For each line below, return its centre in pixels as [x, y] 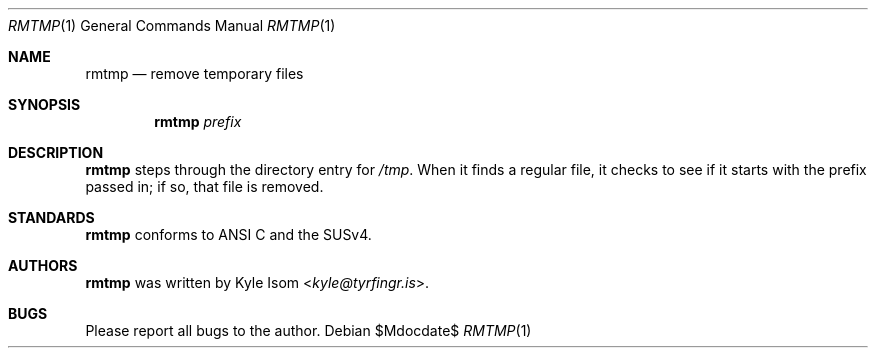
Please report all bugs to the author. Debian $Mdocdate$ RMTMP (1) [308, 330]
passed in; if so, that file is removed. [204, 186]
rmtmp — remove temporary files [194, 73]
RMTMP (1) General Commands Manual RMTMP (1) [172, 25]
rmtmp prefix [198, 121]
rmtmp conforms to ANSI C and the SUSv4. [228, 234]
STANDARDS [51, 217]
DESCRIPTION [56, 152]
